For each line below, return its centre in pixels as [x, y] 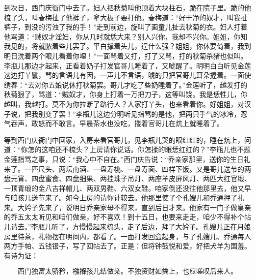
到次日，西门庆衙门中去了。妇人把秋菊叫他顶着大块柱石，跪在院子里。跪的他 [127, 7]
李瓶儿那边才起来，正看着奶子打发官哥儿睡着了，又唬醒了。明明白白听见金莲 [127, 65]
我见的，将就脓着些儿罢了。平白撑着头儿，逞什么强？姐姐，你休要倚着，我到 [127, 46]
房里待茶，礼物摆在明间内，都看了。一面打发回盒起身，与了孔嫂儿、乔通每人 [127, 236]
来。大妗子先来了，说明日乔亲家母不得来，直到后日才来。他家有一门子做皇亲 [127, 207]
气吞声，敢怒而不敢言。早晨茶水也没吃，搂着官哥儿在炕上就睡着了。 [114, 123]
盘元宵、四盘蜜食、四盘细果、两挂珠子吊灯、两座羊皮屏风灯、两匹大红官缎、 [127, 178]
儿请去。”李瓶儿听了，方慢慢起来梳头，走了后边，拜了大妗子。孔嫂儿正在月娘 [127, 227]
